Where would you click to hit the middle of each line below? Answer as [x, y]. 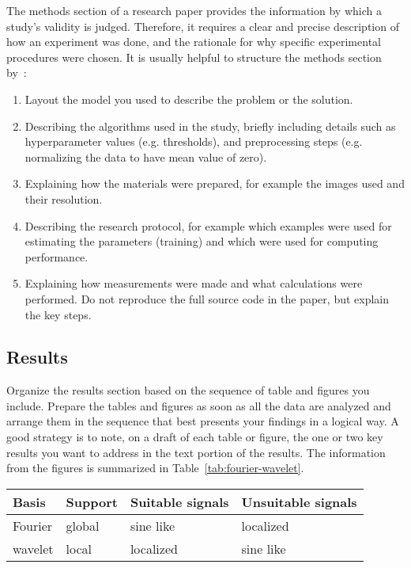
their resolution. [64, 198]
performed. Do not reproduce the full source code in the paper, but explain [207, 298]
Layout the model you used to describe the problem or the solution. [189, 99]
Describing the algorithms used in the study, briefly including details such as [210, 126]
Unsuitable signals [299, 501]
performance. [57, 256]
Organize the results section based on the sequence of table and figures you [188, 390]
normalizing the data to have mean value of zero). [146, 156]
